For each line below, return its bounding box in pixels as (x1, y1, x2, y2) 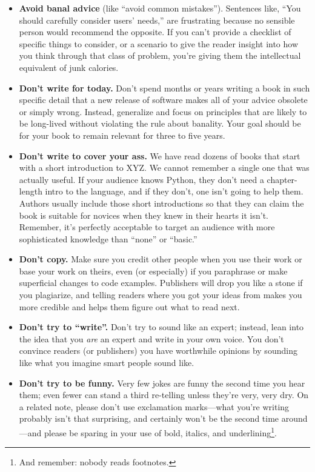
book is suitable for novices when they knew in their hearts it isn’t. (19, 208, 268, 221)
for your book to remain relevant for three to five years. (19, 128, 225, 141)
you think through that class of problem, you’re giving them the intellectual (19, 49, 301, 62)
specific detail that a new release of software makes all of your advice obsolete (19, 93, 308, 106)
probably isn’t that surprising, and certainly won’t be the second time (19, 412, 279, 425)
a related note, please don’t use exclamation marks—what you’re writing (19, 400, 290, 413)
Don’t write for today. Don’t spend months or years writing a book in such (19, 81, 310, 94)
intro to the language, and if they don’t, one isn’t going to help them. (45, 185, 303, 198)
